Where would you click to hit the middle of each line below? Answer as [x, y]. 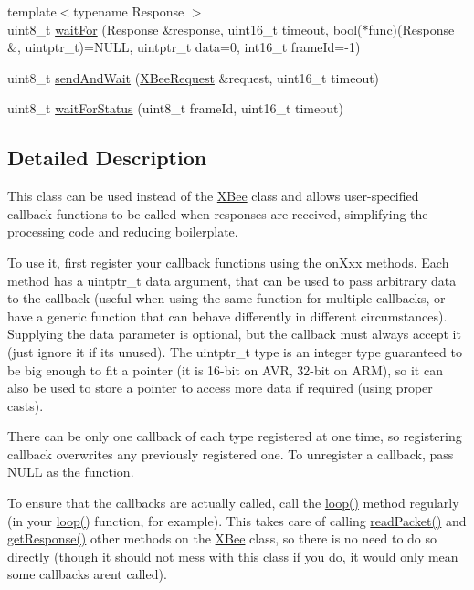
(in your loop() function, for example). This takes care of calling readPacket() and [237, 520]
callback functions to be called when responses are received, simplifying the [218, 213]
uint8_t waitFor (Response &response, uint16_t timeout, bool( [185, 29]
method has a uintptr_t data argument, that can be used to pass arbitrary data [232, 280]
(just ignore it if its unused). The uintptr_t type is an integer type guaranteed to [235, 351]
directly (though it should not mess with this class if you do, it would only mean [233, 556]
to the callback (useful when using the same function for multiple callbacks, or [226, 298]
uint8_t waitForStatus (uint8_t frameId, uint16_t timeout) [175, 108]
